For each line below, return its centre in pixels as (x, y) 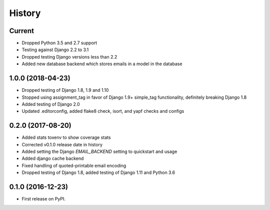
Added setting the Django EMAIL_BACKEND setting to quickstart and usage (99, 151)
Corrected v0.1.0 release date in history (62, 144)
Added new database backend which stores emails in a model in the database (102, 64)
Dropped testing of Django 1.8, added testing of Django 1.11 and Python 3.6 (98, 172)
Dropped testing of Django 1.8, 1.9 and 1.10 (65, 90)
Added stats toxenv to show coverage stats (66, 137)
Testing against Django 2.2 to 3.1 (55, 50)
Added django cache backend (53, 158)
